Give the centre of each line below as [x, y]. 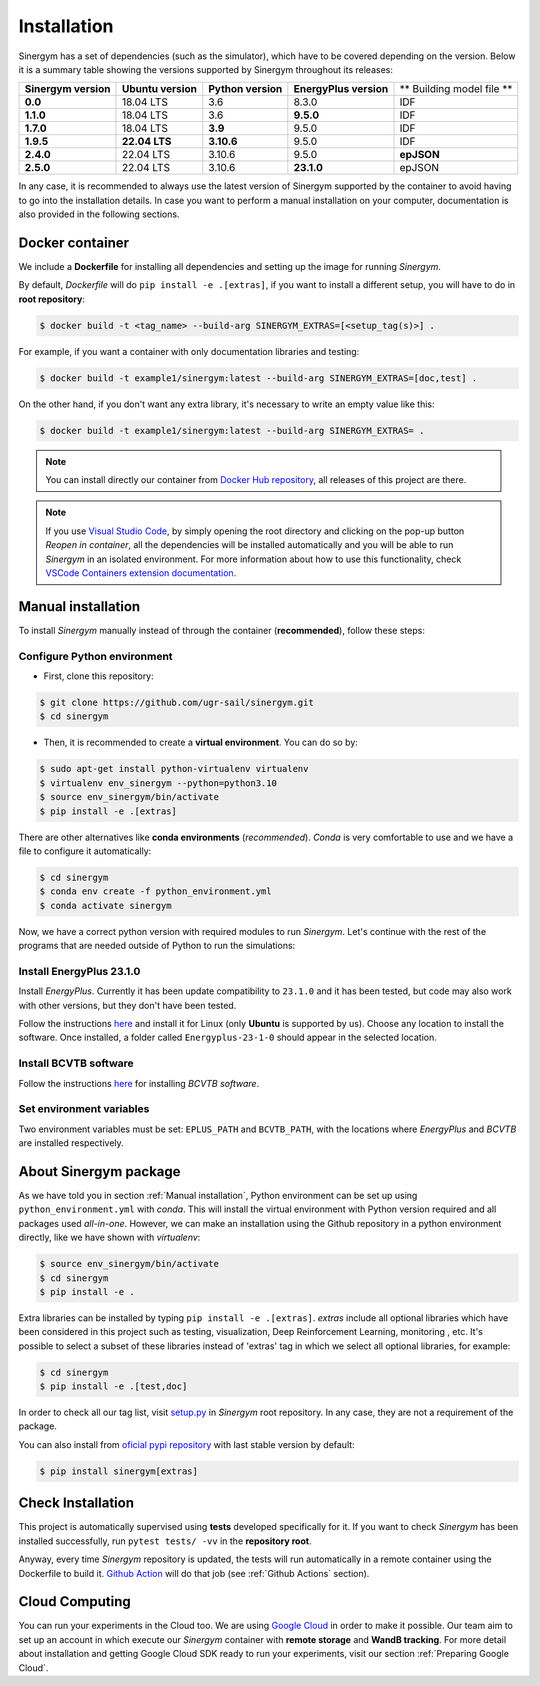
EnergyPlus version [341, 89]
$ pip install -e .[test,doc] [113, 1386]
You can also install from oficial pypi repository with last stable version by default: [186, 1444]
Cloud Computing [75, 1601]
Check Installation [76, 1503]
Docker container [74, 242]
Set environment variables [84, 1109]
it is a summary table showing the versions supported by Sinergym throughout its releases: [206, 69]
